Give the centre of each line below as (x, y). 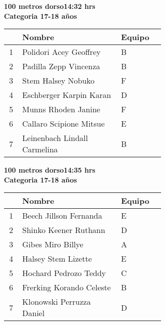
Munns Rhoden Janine (61, 109)
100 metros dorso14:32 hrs (50, 6)
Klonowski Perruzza (57, 302)
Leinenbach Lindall (55, 138)
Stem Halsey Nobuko (59, 81)
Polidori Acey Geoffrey (62, 52)
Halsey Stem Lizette (57, 259)
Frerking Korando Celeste (67, 287)
